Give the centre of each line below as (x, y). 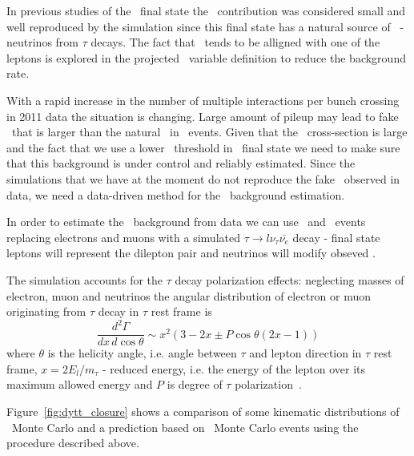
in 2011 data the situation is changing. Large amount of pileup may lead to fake (203, 116)
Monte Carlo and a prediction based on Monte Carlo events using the (185, 427)
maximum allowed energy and (80, 384)
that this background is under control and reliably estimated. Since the (181, 163)
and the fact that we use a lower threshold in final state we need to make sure (203, 147)
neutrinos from (43, 42)
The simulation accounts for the (85, 279)
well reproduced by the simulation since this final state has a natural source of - (205, 26)
